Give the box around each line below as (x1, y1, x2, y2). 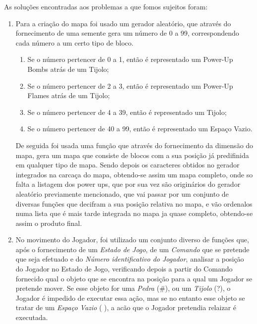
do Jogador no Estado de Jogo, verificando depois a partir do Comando (15, 264, 233, 274)
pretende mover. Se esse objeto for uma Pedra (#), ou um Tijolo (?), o (15, 283, 231, 293)
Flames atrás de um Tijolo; (27, 90, 110, 101)
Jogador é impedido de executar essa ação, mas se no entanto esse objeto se (15, 292, 245, 303)
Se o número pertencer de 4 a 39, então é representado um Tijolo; (27, 107, 227, 117)
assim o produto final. (15, 217, 82, 228)
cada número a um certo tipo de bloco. (15, 37, 134, 48)
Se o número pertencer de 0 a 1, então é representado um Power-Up (27, 54, 233, 64)
